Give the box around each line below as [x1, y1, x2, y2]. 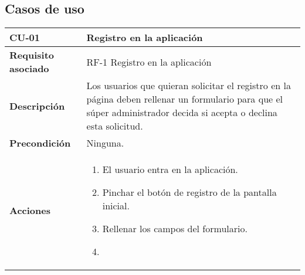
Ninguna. [86, 136, 124, 150]
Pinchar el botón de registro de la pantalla [102, 185, 277, 199]
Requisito [9, 48, 55, 62]
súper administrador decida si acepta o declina [86, 106, 277, 120]
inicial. [102, 199, 130, 213]
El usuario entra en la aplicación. [102, 162, 238, 176]
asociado [9, 62, 49, 76]
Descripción [9, 99, 65, 113]
